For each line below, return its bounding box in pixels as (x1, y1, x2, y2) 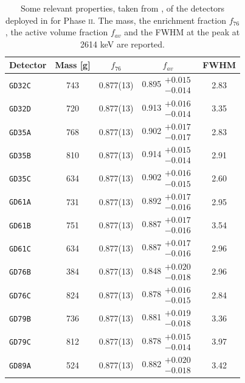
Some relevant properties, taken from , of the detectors (20, 2, 225, 14)
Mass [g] (55, 58, 91, 71)
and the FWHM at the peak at (124, 26, 240, 38)
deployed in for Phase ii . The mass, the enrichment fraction (5, 13, 226, 26)
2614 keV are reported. (80, 37, 165, 50)
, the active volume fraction (5, 26, 108, 38)
